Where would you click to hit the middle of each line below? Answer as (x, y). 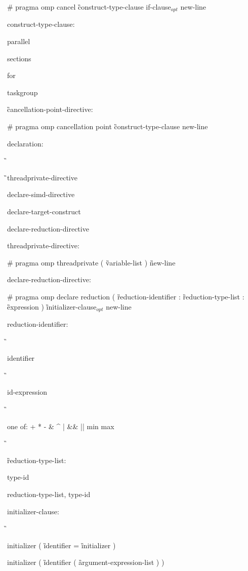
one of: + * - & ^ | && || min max (61, 426)
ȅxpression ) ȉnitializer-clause (52, 306)
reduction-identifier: (38, 324)
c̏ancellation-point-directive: (50, 109)
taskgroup (23, 92)
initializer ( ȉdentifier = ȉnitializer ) (61, 545)
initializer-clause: (33, 511)
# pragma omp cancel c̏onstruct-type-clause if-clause (89, 7)
